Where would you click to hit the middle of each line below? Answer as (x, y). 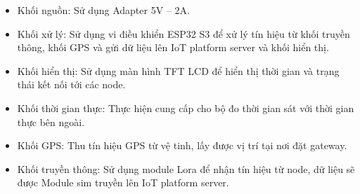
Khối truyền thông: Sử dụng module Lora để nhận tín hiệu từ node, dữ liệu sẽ (186, 168)
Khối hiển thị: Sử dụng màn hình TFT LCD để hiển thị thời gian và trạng (178, 70)
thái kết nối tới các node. (71, 84)
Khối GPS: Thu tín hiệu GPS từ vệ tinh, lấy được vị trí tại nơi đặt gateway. (182, 145)
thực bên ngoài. (51, 122)
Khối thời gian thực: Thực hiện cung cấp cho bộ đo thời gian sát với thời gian (186, 108)
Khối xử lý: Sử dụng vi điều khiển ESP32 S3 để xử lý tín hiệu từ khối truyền (184, 33)
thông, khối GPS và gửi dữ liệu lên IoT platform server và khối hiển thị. (173, 47)
